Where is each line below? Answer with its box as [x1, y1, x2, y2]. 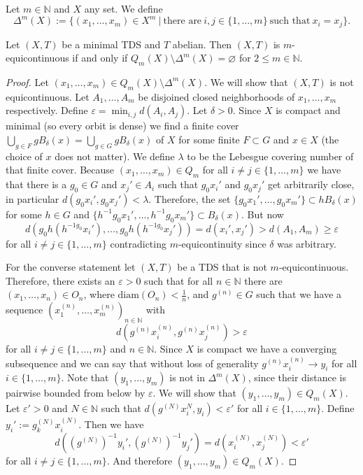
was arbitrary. [277, 236, 336, 250]
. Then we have [78, 417, 144, 432]
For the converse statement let [6, 260, 136, 274]
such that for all [144, 273, 213, 288]
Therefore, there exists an [6, 273, 115, 288]
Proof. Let [6, 74, 49, 89]
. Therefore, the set [148, 191, 231, 206]
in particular [6, 191, 59, 206]
